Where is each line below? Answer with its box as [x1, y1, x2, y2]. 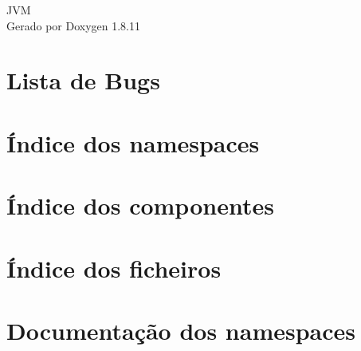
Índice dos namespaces [6, 126, 260, 159]
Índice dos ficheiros [6, 251, 222, 284]
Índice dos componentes [6, 189, 274, 222]
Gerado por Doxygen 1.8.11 [6, 17, 140, 34]
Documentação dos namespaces [6, 314, 356, 346]
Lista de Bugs [6, 64, 160, 97]
